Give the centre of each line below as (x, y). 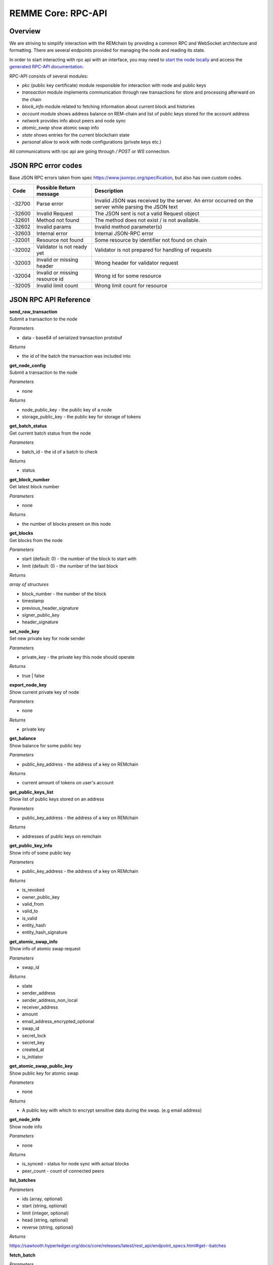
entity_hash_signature (45, 932)
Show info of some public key (40, 853)
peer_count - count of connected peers (63, 1171)
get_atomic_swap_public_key (41, 1066)
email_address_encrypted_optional (58, 1021)
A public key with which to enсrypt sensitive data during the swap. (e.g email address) (112, 1110)
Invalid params (54, 227)
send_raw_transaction (33, 312)
